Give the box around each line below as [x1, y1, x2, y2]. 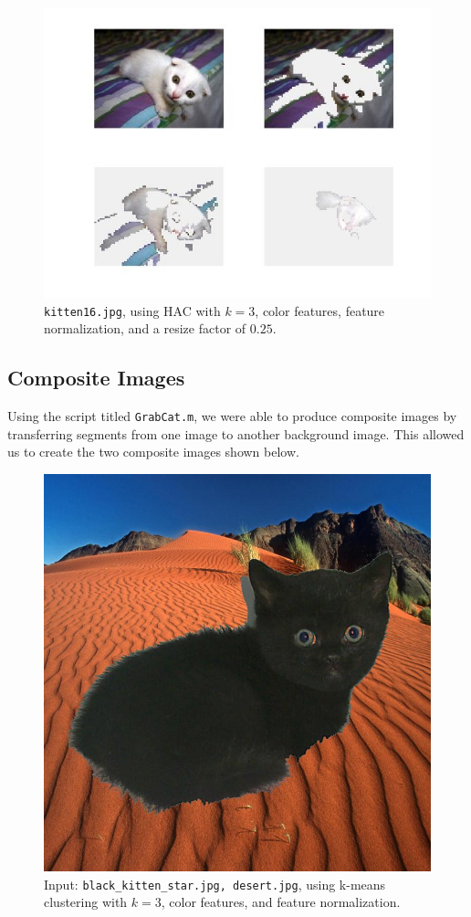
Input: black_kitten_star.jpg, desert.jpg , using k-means [44, 874, 386, 893]
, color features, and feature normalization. [161, 892, 401, 912]
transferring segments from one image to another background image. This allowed [7, 424, 465, 443]
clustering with [44, 892, 128, 912]
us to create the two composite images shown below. [7, 442, 299, 461]
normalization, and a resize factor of [44, 319, 246, 338]
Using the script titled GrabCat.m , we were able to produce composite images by [7, 406, 457, 426]
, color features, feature [255, 300, 385, 320]
